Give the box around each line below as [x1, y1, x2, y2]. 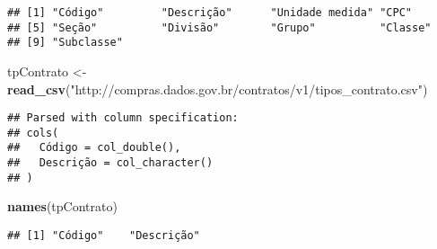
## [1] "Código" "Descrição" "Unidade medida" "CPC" [7, 6, 413, 19]
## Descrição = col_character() [7, 156, 214, 170]
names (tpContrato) [7, 197, 118, 216]
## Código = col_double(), [7, 141, 181, 155]
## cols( [7, 126, 59, 139]
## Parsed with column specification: [7, 111, 239, 125]
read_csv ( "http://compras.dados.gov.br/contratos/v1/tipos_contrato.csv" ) [7, 79, 428, 98]
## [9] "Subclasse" [7, 36, 123, 49]
